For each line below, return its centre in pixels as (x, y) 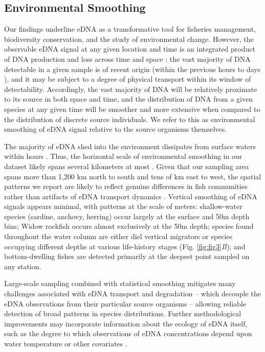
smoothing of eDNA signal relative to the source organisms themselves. (116, 129)
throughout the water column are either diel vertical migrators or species (118, 236)
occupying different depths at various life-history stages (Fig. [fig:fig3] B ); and (125, 246)
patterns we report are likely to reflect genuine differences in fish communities (126, 186)
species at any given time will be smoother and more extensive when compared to (132, 109)
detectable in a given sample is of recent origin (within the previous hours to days (132, 69)
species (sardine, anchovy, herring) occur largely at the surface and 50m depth (127, 216)
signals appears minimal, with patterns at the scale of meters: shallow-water (123, 206)
